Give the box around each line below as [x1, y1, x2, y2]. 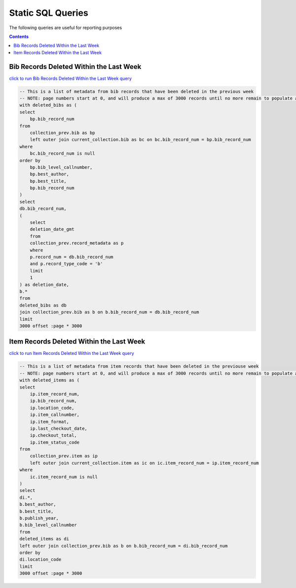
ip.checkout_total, [30, 433, 77, 438]
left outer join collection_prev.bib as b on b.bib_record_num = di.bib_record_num [19, 543, 228, 549]
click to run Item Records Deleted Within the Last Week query [9, 350, 134, 356]
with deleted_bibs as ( [19, 103, 77, 108]
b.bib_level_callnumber [19, 522, 77, 528]
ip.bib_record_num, [30, 398, 77, 404]
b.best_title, [19, 508, 54, 514]
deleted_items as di [19, 536, 69, 542]
